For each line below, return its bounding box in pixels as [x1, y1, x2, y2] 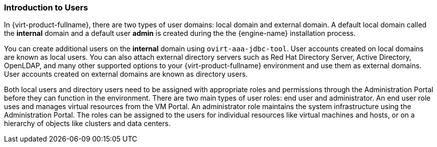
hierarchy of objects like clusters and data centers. [4, 119, 171, 128]
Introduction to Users [4, 2, 88, 12]
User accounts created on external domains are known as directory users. [4, 70, 248, 79]
